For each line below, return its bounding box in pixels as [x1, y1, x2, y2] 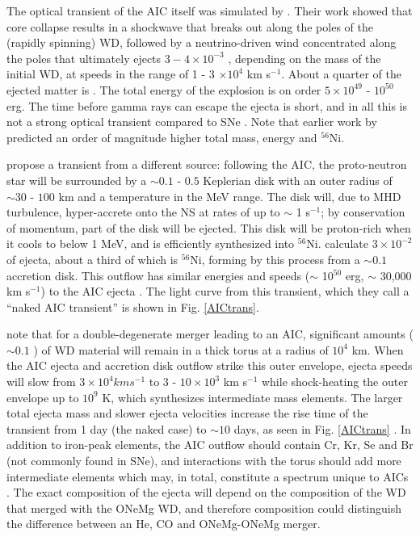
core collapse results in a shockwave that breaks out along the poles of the [6, 18, 373, 35]
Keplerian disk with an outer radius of [203, 171, 393, 188]
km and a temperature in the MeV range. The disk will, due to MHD [58, 187, 401, 204]
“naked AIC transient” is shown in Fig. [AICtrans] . [6, 298, 259, 315]
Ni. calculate [306, 235, 368, 252]
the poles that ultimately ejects [6, 49, 162, 66]
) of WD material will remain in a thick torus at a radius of [33, 341, 329, 358]
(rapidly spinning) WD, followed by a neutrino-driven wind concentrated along [6, 34, 397, 51]
